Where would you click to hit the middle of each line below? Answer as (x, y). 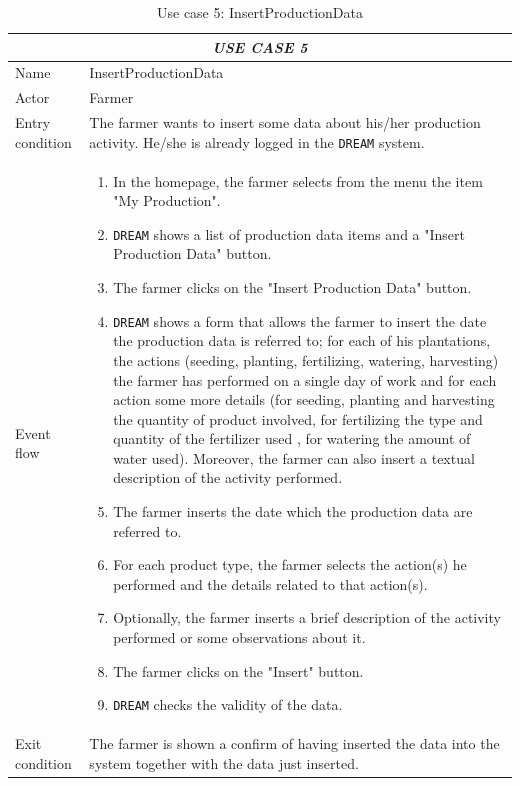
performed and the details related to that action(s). (270, 583)
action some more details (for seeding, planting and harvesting (304, 399)
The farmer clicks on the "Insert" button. (238, 670)
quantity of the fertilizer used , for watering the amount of (292, 438)
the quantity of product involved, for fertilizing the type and (298, 418)
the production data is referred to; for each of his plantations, (302, 340)
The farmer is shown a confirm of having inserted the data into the (294, 743)
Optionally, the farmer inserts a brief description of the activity (307, 617)
